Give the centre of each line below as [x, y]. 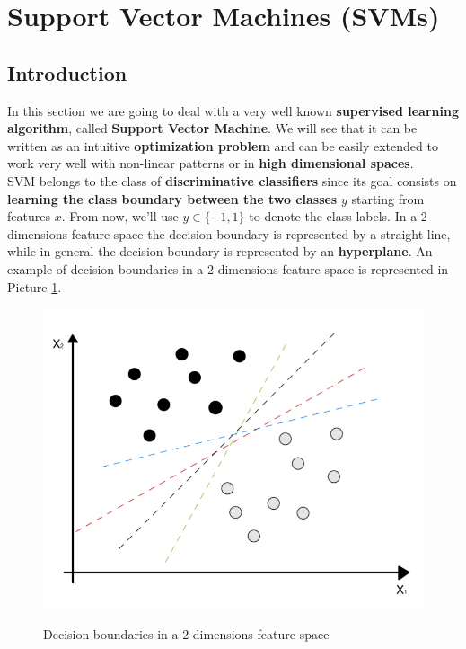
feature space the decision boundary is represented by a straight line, [261, 233]
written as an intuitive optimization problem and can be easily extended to [223, 145]
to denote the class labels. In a [333, 216]
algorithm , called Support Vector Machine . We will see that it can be [212, 128]
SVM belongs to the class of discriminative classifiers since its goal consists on [232, 180]
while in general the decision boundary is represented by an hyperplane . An [220, 251]
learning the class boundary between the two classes [172, 198]
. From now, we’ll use [120, 216]
